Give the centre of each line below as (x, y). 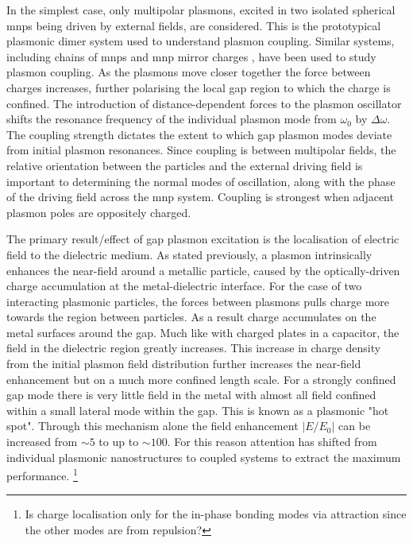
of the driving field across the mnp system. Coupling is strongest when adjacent (200, 197)
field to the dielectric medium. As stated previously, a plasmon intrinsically (189, 254)
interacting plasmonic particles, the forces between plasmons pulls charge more (198, 301)
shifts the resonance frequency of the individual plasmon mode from (172, 119)
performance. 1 (42, 474)
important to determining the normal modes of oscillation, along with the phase (201, 181)
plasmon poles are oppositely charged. (99, 212)
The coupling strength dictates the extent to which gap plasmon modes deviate (199, 134)
